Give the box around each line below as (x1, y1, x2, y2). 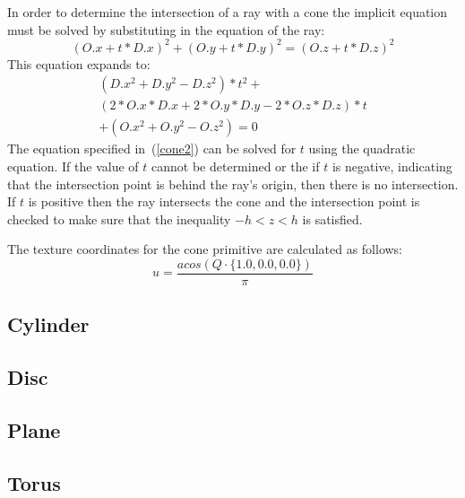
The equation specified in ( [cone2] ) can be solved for (7, 139, 297, 158)
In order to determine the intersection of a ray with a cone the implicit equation (7, 3, 448, 21)
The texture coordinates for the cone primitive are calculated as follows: (7, 240, 403, 258)
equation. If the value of (7, 156, 139, 175)
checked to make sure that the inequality (7, 209, 231, 228)
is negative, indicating (332, 156, 452, 175)
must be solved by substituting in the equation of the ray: (7, 20, 325, 39)
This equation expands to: (7, 54, 151, 73)
